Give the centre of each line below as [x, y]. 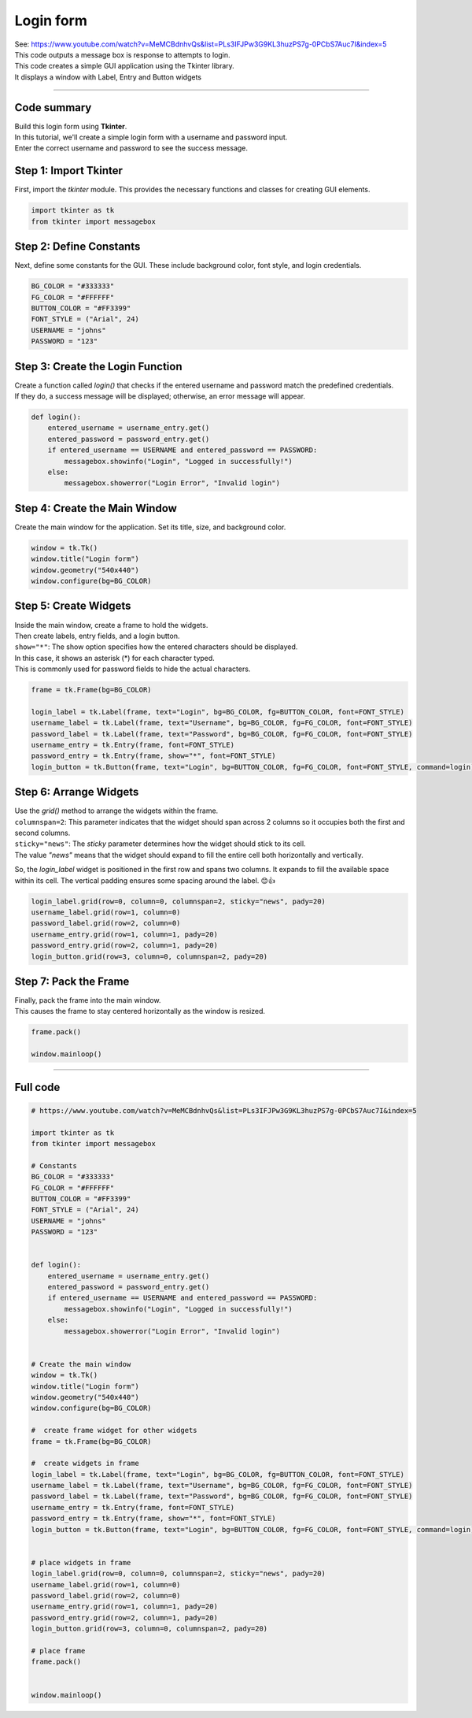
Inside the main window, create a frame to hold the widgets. [111, 625]
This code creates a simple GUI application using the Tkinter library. [125, 66]
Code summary [53, 108]
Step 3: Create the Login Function [98, 366]
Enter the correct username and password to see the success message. [131, 148]
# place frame [58, 1651]
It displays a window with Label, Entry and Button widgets [108, 77]
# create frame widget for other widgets [114, 1430]
